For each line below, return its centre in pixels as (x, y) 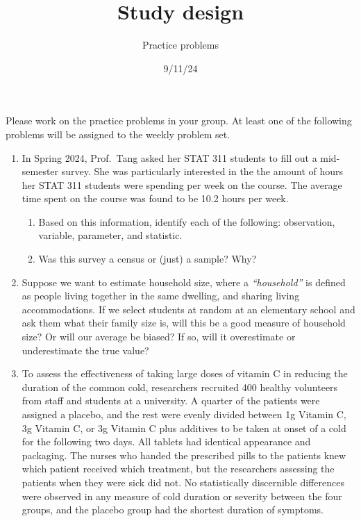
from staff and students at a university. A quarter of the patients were (171, 400)
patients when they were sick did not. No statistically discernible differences (183, 482)
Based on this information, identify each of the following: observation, (187, 221)
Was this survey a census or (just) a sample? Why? (148, 259)
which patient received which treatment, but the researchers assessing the (178, 469)
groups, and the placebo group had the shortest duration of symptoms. (173, 510)
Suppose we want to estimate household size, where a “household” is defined (184, 282)
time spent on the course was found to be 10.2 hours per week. (155, 198)
